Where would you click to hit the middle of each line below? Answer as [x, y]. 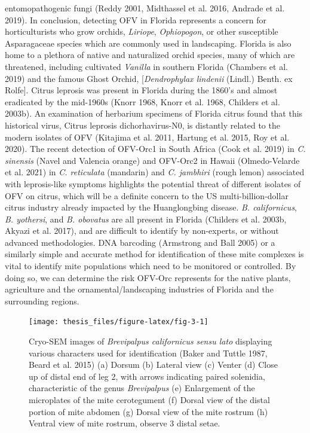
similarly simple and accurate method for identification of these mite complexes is [154, 254]
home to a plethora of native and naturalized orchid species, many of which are [150, 55]
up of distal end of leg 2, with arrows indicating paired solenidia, [147, 376]
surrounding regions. [42, 301]
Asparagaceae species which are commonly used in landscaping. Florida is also [148, 43]
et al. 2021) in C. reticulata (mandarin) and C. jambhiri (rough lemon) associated [155, 172]
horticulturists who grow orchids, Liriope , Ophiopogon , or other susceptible [142, 31]
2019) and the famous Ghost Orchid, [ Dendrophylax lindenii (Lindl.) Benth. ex [149, 78]
